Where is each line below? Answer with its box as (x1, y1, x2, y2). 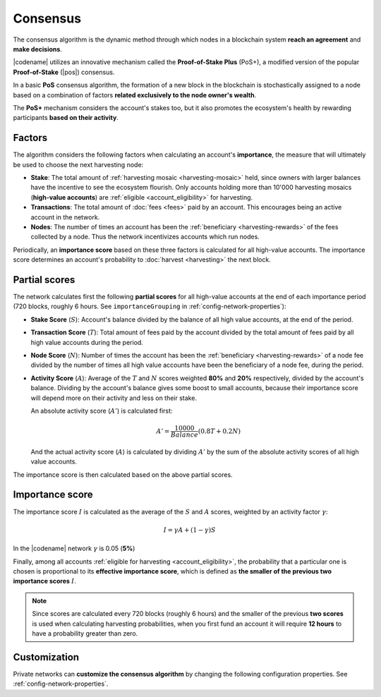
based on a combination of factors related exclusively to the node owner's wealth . (13, 90, 257, 99)
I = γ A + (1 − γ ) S (163, 526, 216, 534)
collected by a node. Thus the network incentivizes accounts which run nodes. (30, 233, 260, 241)
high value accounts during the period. (30, 338, 144, 346)
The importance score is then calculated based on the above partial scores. (13, 470, 233, 479)
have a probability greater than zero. (32, 629, 138, 638)
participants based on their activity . (13, 114, 119, 122)
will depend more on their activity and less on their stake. (30, 394, 198, 402)
